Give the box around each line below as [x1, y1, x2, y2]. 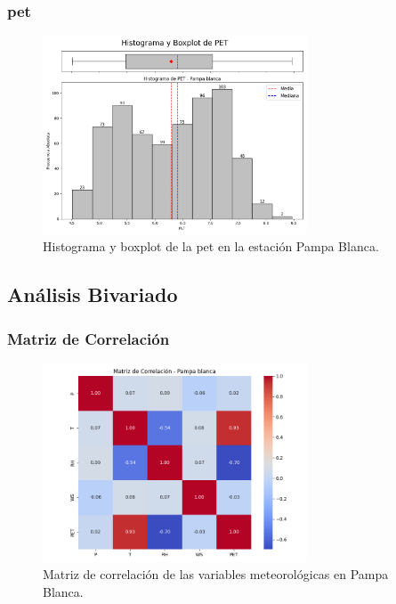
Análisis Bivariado [7, 281, 178, 308]
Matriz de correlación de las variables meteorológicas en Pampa [43, 565, 389, 584]
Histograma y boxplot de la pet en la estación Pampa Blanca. [43, 237, 379, 256]
